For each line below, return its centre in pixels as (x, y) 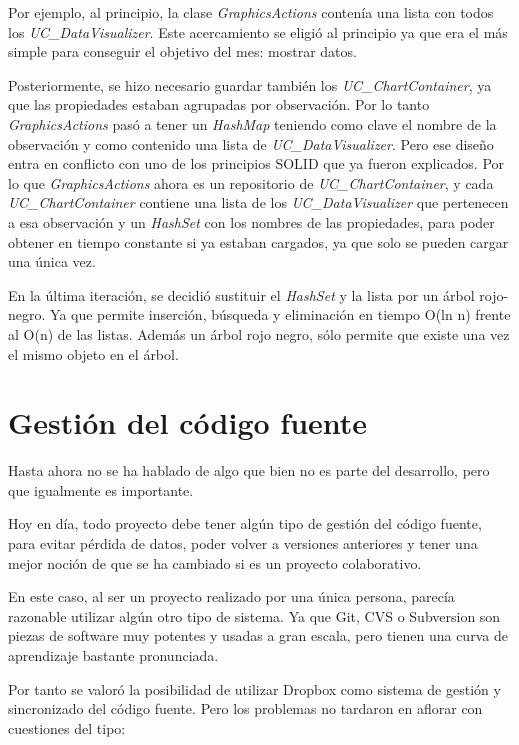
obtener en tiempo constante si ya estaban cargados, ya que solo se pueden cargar (258, 241)
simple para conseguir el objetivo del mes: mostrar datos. (182, 51)
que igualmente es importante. (101, 489)
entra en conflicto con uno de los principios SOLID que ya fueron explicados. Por (256, 163)
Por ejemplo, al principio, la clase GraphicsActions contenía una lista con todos (251, 12)
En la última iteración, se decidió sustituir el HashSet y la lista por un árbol (241, 294)
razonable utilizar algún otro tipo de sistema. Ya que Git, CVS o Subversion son (254, 615)
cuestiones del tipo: (67, 727)
